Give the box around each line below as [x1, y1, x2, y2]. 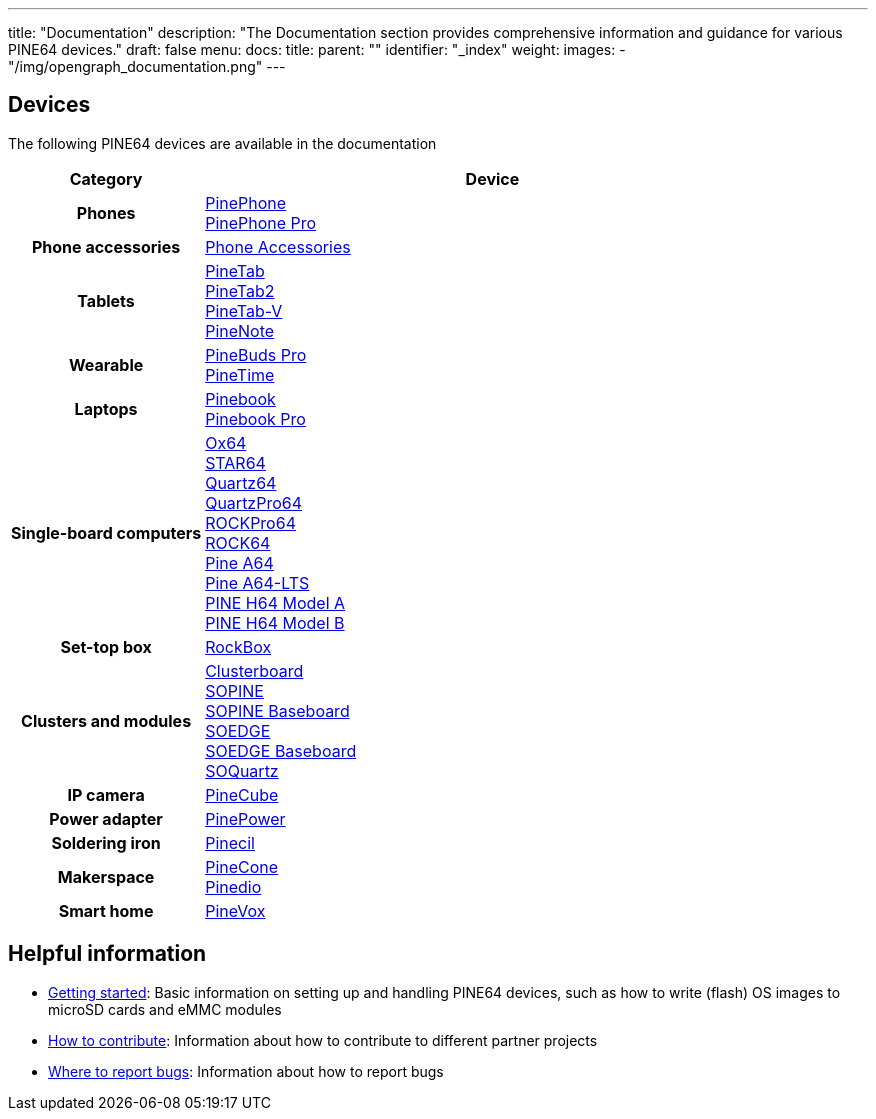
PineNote [205, 320, 275, 341]
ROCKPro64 [205, 512, 296, 533]
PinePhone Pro [205, 212, 317, 233]
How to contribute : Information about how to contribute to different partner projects [48, 1031, 598, 1049]
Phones [76, 202, 136, 223]
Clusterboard [205, 660, 304, 681]
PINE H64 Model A [205, 592, 346, 613]
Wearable [68, 354, 144, 375]
